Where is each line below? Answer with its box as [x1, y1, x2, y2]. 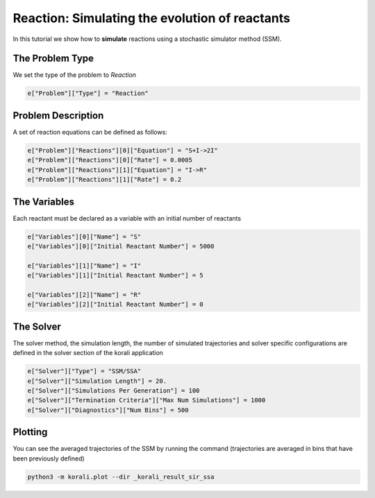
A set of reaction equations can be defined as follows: [12, 128, 168, 136]
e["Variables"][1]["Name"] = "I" [27, 261, 142, 270]
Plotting [12, 427, 48, 438]
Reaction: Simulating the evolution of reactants [12, 10, 291, 26]
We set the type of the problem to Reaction [12, 71, 137, 79]
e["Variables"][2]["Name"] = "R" [27, 291, 142, 298]
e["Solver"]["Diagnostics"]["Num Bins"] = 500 [27, 406, 189, 414]
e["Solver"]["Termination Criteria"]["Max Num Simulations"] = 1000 [27, 396, 266, 404]
